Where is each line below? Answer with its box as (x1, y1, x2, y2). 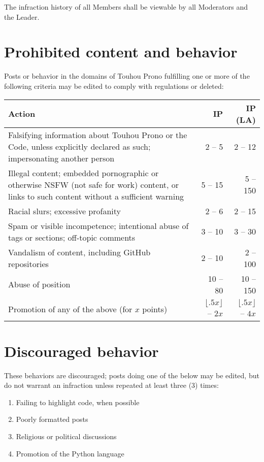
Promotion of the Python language (16, 448, 124, 458)
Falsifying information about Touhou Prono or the (8, 128, 187, 141)
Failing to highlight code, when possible (16, 397, 140, 407)
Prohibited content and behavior (4, 41, 238, 62)
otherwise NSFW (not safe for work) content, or (8, 178, 179, 190)
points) (142, 303, 168, 315)
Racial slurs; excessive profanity (8, 205, 121, 217)
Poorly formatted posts (16, 414, 88, 424)
